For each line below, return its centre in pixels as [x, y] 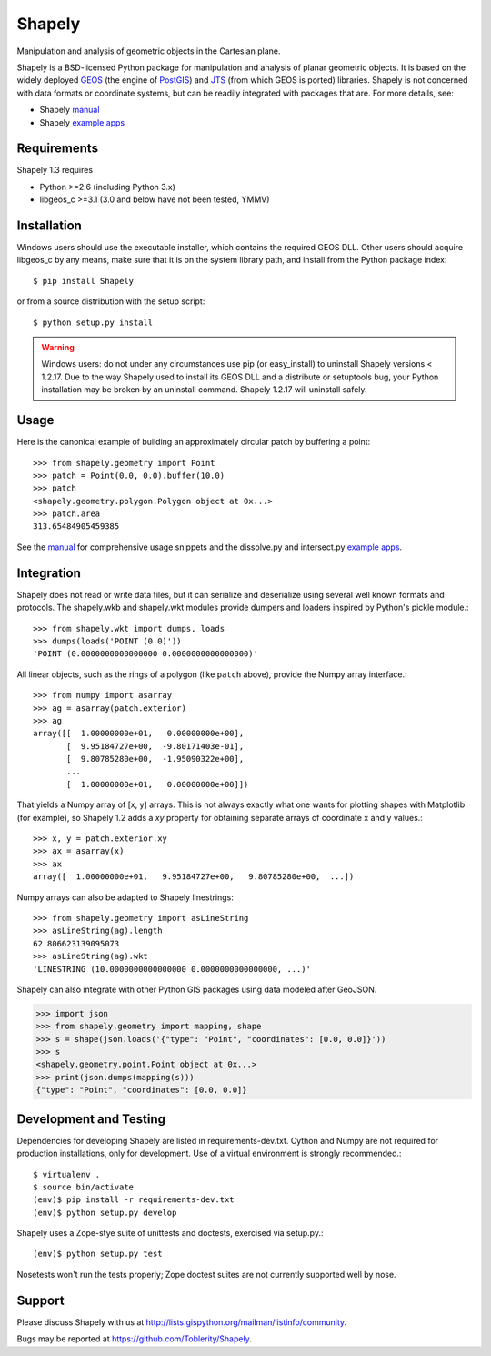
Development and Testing [91, 1119]
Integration [49, 573]
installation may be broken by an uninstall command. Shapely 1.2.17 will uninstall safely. [204, 390]
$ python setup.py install [93, 322]
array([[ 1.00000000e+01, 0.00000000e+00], [139, 734]
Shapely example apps [82, 122]
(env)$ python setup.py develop [105, 1212]
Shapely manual [70, 110]
